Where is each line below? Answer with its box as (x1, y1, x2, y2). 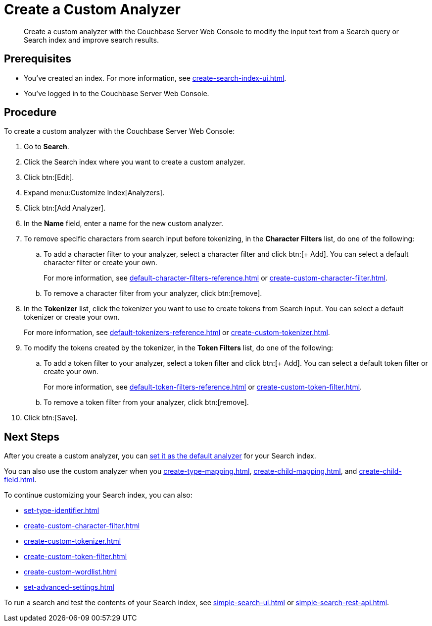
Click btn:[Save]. (24, 413, 78, 422)
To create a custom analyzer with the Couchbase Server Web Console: (4, 127, 235, 136)
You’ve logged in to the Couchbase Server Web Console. (24, 89, 209, 98)
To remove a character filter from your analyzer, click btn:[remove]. (44, 289, 262, 298)
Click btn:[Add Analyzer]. (24, 204, 106, 213)
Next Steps (4, 430, 59, 443)
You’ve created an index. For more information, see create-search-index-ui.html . (24, 73, 287, 82)
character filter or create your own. (44, 258, 157, 267)
